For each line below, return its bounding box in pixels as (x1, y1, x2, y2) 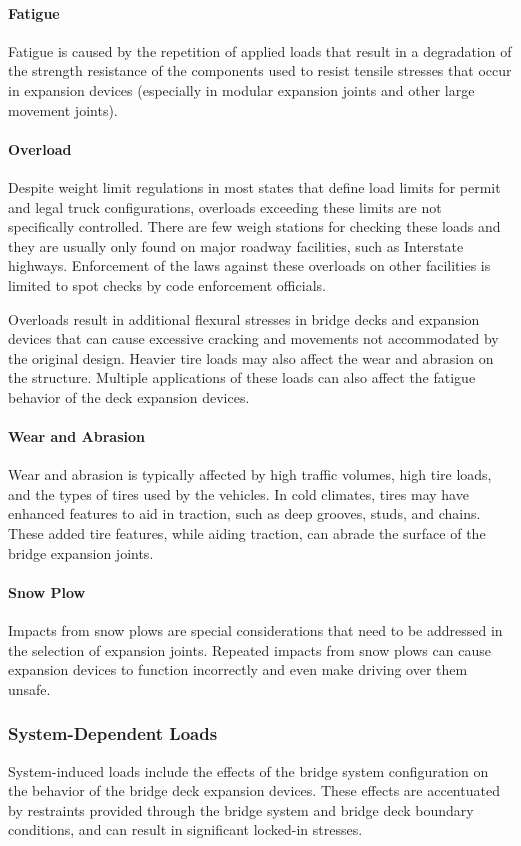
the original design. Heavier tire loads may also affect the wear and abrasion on (8, 347, 494, 368)
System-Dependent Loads (8, 721, 218, 746)
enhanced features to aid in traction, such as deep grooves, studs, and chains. (8, 503, 481, 524)
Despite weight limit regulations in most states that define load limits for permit (8, 176, 501, 197)
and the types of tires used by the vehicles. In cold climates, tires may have (8, 483, 469, 504)
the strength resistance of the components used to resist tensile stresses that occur (8, 60, 512, 81)
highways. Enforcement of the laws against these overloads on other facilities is (8, 255, 491, 276)
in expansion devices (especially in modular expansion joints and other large (8, 79, 475, 100)
